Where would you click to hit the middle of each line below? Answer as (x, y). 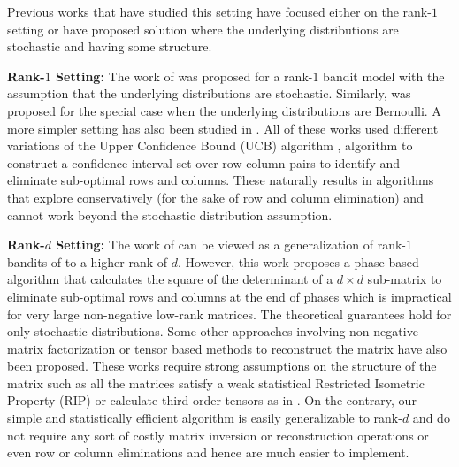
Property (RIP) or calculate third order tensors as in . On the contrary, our (212, 400)
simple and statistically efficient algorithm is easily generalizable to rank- (205, 418)
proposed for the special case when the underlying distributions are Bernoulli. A (224, 110)
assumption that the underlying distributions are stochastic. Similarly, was (209, 93)
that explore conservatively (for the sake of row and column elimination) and (215, 197)
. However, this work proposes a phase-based (298, 261)
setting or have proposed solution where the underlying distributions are (203, 29)
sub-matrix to (405, 279)
